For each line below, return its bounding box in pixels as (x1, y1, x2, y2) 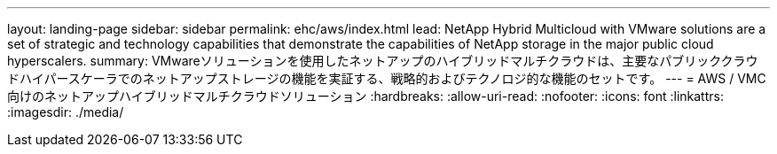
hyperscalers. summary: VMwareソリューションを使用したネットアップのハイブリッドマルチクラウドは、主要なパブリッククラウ (7, 53, 758, 68)
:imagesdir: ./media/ (7, 104, 124, 119)
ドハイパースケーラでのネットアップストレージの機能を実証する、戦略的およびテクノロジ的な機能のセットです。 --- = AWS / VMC (7, 71, 766, 86)
